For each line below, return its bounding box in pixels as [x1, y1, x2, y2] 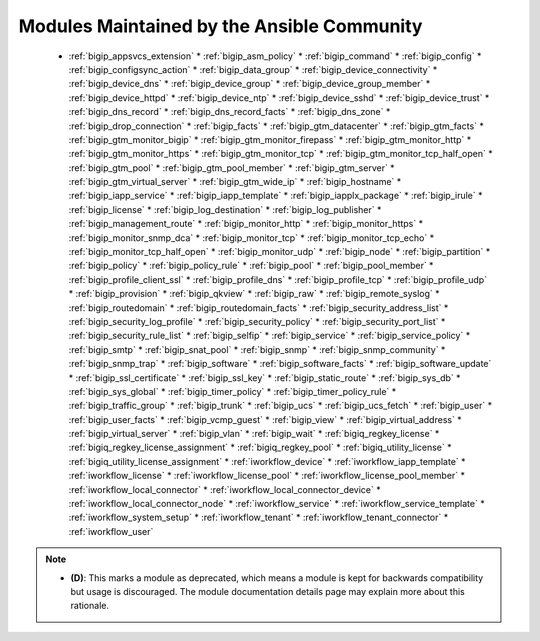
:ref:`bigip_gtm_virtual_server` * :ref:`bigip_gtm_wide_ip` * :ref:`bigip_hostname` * [68, 176, 402, 188]
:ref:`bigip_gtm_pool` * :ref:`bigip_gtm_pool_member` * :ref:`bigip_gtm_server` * [68, 161, 395, 174]
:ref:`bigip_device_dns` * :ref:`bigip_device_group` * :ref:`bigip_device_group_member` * [68, 78, 431, 90]
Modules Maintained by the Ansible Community [18, 15, 423, 37]
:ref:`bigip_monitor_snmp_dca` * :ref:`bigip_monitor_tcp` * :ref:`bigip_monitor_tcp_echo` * [68, 231, 435, 244]
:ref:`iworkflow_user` [68, 525, 154, 537]
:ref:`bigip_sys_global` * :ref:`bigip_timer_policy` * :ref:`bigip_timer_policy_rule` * [68, 385, 397, 397]
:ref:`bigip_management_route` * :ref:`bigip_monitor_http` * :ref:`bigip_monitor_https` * [68, 218, 424, 230]
